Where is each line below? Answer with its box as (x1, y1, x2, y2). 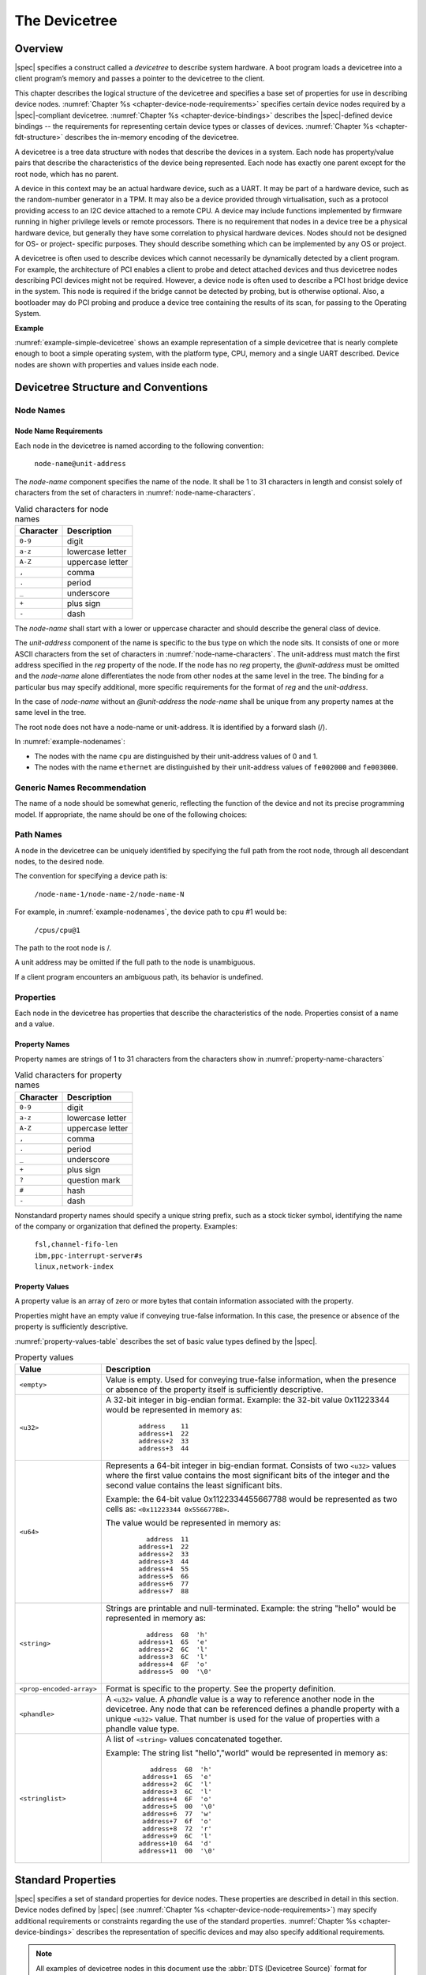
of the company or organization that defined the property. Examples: (14, 1221, 238, 1231)
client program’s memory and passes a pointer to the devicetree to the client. (14, 73, 265, 83)
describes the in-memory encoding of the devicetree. (64, 133, 239, 142)
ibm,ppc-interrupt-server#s (34, 1251, 144, 1260)
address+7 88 (138, 1587, 189, 1596)
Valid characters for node (14, 503, 110, 514)
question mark (67, 1174, 121, 1185)
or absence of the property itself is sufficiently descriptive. (105, 1384, 323, 1395)
